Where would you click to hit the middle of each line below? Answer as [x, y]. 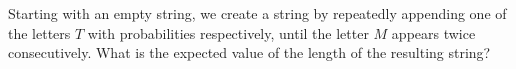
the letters [39, 32]
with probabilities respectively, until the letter [228, 32]
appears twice [433, 32]
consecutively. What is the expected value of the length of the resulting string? [249, 52]
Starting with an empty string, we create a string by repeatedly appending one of [257, 13]
